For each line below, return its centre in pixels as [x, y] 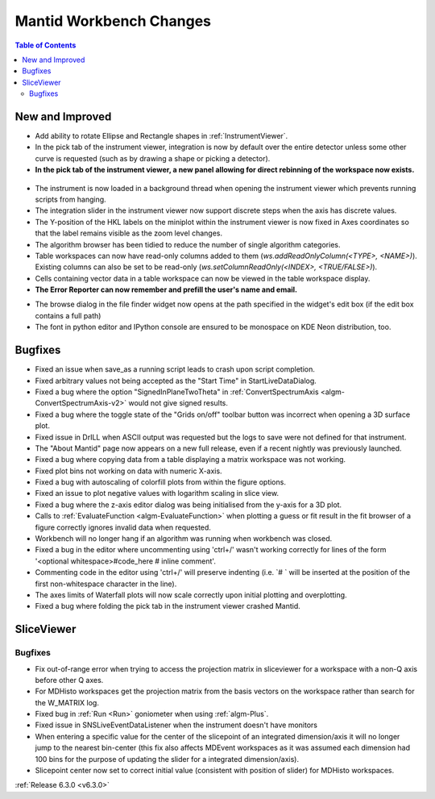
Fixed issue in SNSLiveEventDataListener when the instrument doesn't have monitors [176, 725]
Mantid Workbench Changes [113, 21]
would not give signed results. [178, 403]
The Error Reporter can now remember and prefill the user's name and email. [166, 289]
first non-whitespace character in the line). [106, 584]
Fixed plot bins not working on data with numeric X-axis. [128, 471]
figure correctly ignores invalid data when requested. [123, 527]
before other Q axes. [69, 680]
